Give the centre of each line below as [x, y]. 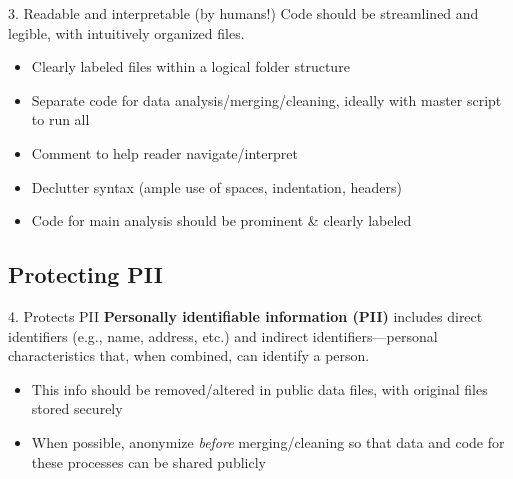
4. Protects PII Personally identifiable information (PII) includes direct [245, 315]
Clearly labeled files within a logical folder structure [190, 66]
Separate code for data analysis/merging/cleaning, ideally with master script [266, 99]
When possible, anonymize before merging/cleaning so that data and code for [268, 441]
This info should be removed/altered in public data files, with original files [259, 388]
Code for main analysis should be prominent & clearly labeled [221, 220]
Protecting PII [85, 274]
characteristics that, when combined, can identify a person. [189, 355]
